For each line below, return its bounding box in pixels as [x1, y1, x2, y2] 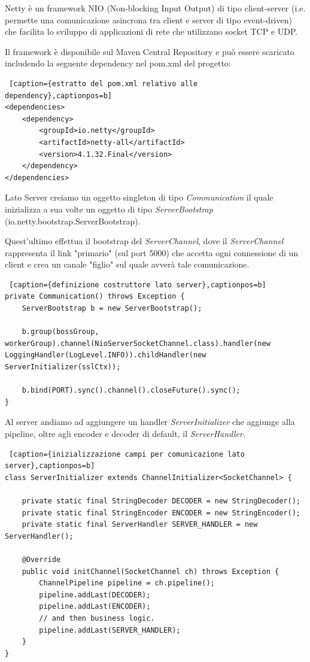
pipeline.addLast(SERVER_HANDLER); [39, 625, 181, 634]
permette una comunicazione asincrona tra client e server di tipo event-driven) [5, 13, 292, 26]
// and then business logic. [39, 614, 155, 622]
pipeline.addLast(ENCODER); [39, 602, 151, 611]
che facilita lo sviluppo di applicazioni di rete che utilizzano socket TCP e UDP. [5, 25, 298, 38]
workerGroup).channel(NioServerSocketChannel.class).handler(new [5, 339, 271, 348]
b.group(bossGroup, [22, 327, 99, 336]
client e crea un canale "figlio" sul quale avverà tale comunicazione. [5, 258, 250, 271]
